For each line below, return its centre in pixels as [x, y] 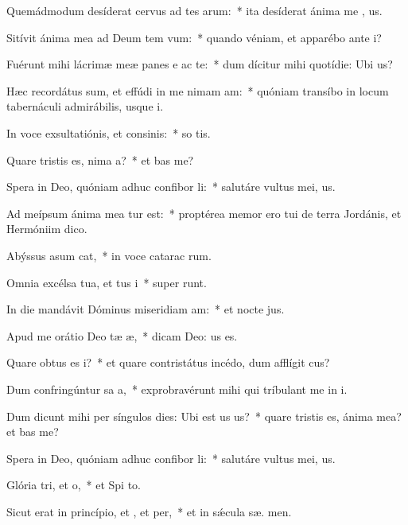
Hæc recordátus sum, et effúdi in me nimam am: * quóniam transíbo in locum [198, 90]
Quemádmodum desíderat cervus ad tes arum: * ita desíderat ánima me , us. [194, 10]
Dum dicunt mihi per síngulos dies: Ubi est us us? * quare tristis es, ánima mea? [204, 416]
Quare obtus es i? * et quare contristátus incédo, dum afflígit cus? [168, 362]
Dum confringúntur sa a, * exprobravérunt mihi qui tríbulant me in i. [177, 389]
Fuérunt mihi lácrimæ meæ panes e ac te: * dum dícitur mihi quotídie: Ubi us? [200, 64]
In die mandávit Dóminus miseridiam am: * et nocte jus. [146, 309]
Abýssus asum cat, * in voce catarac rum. [109, 255]
